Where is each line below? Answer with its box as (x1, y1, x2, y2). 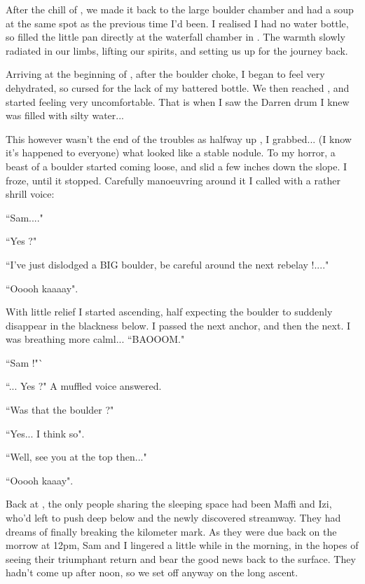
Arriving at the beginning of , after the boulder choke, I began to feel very (6, 67, 325, 81)
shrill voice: (6, 186, 55, 201)
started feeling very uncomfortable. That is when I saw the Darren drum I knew (6, 94, 350, 109)
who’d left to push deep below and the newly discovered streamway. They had (6, 510, 341, 525)
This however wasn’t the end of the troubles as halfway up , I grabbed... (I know (6, 131, 352, 146)
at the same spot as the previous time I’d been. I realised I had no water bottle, (6, 15, 349, 30)
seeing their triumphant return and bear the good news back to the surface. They (6, 551, 356, 566)
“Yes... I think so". (6, 426, 85, 440)
